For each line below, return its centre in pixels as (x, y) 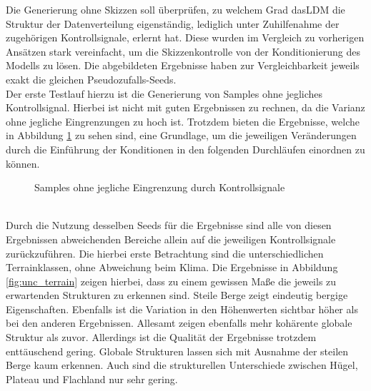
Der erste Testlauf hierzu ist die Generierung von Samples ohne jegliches (164, 93)
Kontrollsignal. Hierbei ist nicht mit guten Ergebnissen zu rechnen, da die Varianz (185, 107)
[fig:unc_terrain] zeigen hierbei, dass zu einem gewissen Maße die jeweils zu (171, 281)
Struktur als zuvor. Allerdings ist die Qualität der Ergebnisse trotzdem (161, 337)
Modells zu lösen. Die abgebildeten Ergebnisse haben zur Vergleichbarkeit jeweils (183, 65)
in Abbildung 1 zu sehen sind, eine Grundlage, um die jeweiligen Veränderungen (181, 135)
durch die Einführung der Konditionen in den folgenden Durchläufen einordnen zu (185, 149)
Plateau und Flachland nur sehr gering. (92, 379)
